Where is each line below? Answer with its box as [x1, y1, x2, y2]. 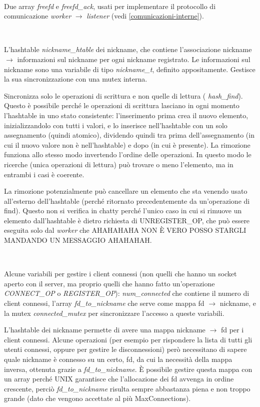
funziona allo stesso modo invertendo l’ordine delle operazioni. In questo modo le [4, 149, 251, 160]
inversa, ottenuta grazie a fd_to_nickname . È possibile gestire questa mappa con [4, 363, 252, 374]
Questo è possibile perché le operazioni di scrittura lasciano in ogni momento [4, 100, 239, 111]
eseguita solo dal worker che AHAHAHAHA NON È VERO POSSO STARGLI [4, 225, 246, 235]
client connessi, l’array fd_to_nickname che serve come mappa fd [4, 298, 204, 308]
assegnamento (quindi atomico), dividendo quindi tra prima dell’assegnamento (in [4, 130, 254, 140]
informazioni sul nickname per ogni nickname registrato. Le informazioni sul [17, 54, 250, 64]
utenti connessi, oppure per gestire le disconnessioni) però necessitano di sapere [4, 344, 247, 354]
